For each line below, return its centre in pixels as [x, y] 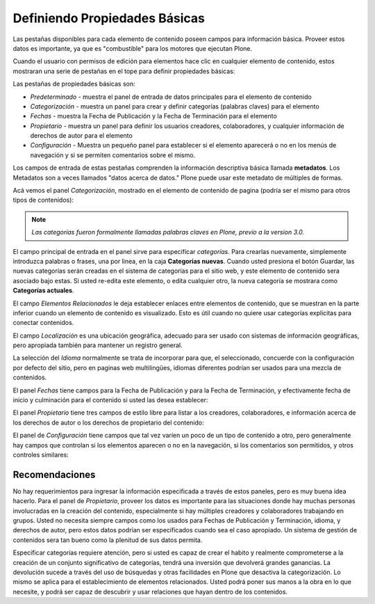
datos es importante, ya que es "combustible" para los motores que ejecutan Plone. [133, 48]
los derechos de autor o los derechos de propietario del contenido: [108, 422]
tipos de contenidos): [43, 200]
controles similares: [41, 455]
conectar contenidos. [43, 323]
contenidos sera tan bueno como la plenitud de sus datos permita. [108, 540]
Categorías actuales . [43, 291]
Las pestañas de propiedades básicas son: [74, 84]
